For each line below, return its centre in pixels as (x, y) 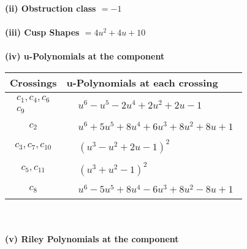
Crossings (33, 82)
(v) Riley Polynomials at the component (92, 238)
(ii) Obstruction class (51, 8)
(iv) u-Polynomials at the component (85, 56)
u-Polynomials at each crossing (142, 82)
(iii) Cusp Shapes (42, 32)
